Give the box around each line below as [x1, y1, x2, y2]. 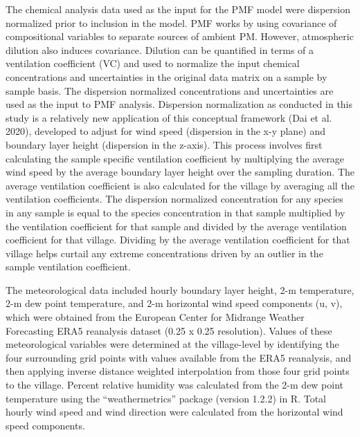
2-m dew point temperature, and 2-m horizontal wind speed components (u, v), [6, 296, 343, 310]
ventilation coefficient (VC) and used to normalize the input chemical [6, 56, 300, 71]
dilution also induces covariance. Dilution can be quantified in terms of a [6, 42, 314, 57]
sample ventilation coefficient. [6, 259, 131, 274]
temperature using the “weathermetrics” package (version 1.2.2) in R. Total [6, 391, 326, 405]
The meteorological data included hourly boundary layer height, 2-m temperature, [6, 282, 354, 297]
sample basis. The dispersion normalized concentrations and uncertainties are [6, 83, 334, 97]
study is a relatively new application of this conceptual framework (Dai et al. [6, 110, 332, 124]
